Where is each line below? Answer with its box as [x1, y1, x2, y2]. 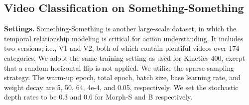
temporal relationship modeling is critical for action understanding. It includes [4, 33, 244, 43]
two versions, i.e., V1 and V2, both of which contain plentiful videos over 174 [4, 43, 240, 53]
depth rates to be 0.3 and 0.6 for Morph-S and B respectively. [4, 92, 193, 102]
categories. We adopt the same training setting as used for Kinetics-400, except [4, 52, 246, 63]
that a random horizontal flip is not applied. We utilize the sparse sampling [4, 62, 235, 73]
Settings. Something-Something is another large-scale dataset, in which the [4, 23, 237, 34]
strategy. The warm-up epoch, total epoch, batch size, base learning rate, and [4, 72, 241, 83]
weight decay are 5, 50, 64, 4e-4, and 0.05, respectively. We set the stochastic [4, 82, 239, 92]
